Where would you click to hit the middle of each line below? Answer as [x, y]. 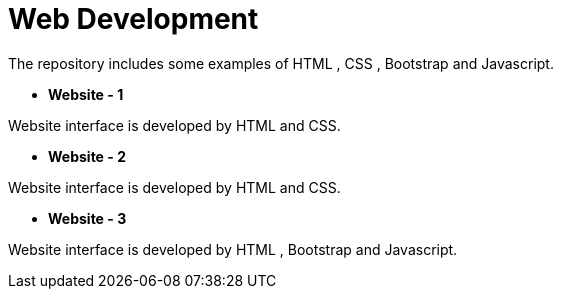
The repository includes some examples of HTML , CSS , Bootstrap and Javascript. [281, 63]
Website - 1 [86, 94]
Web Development [133, 19]
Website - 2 [87, 156]
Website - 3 [87, 218]
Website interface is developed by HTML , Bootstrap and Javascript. [233, 249]
